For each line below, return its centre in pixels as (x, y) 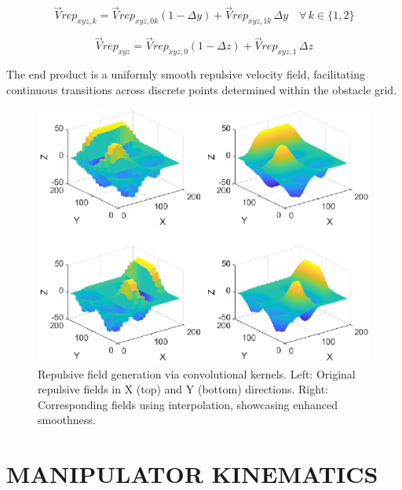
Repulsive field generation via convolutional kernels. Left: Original (197, 373)
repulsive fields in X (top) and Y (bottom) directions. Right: (183, 389)
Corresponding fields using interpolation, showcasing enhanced (188, 404)
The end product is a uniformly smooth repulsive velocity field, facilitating (186, 74)
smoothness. (67, 420)
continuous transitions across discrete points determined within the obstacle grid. (202, 89)
